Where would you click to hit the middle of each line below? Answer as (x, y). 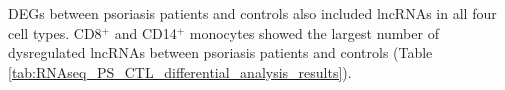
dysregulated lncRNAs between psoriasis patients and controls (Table (220, 52)
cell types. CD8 (55, 32)
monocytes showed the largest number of (314, 32)
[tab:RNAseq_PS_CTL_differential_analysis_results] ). (180, 71)
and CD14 (145, 32)
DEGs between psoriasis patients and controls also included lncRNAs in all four (252, 13)
